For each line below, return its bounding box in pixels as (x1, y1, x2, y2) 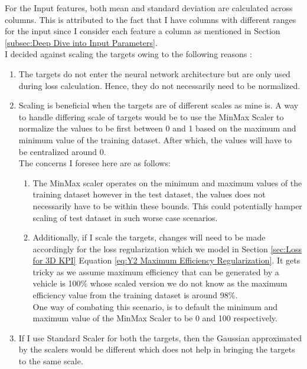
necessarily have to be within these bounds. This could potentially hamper (32, 199, 302, 212)
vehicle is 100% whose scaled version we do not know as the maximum (32, 277, 288, 289)
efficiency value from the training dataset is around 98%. (32, 289, 238, 301)
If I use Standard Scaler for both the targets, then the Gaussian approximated (18, 331, 302, 344)
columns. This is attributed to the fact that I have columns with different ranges (5, 13, 296, 25)
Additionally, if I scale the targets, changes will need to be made (32, 231, 266, 243)
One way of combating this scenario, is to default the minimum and (32, 300, 278, 312)
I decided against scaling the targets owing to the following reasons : (5, 48, 252, 60)
